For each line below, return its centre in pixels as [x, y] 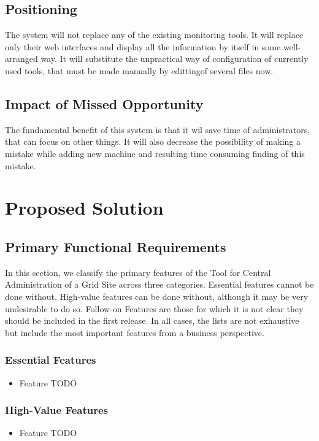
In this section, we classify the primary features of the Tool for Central [138, 272]
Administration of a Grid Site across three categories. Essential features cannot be [159, 284]
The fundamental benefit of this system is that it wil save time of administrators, [158, 129]
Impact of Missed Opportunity [104, 103]
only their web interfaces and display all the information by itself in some [143, 46]
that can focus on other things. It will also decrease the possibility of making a [153, 141]
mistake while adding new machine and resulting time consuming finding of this [155, 153]
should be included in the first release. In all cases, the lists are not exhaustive [152, 320]
